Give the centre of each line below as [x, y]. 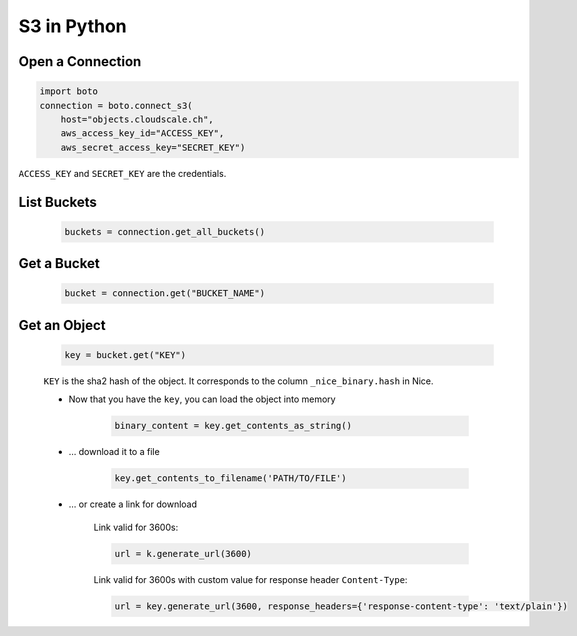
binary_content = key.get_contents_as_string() [233, 426]
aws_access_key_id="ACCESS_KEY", [142, 133]
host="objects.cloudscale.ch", [137, 119]
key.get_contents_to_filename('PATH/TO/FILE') [230, 478]
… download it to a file [114, 452]
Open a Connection [80, 61]
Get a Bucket [59, 263]
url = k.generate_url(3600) [183, 553]
